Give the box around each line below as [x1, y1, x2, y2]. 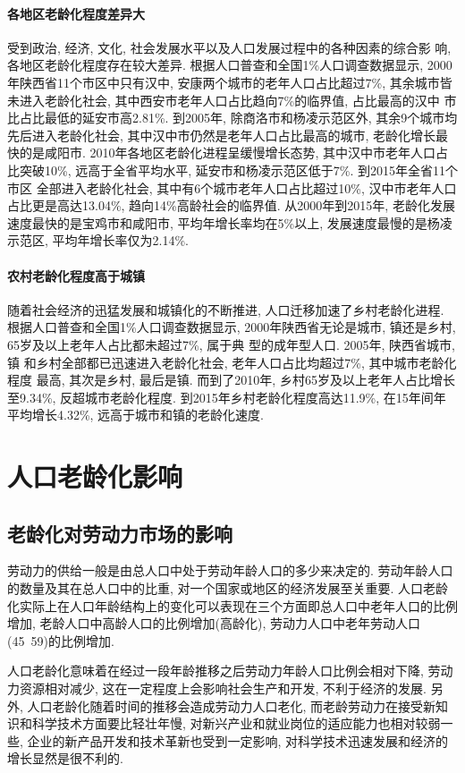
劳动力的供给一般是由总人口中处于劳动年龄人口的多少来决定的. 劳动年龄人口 [7, 561, 453, 580]
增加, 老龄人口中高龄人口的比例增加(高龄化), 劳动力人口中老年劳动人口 [7, 614, 420, 633]
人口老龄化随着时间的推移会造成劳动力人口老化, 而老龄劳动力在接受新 [27, 696, 436, 715]
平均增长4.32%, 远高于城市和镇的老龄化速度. [7, 405, 264, 424]
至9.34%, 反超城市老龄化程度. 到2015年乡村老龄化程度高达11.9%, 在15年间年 [7, 387, 446, 406]
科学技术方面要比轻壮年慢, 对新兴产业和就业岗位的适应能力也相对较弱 [31, 714, 441, 733]
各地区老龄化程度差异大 [7, 4, 145, 22]
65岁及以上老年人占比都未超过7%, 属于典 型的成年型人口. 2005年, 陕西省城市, [7, 335, 455, 353]
